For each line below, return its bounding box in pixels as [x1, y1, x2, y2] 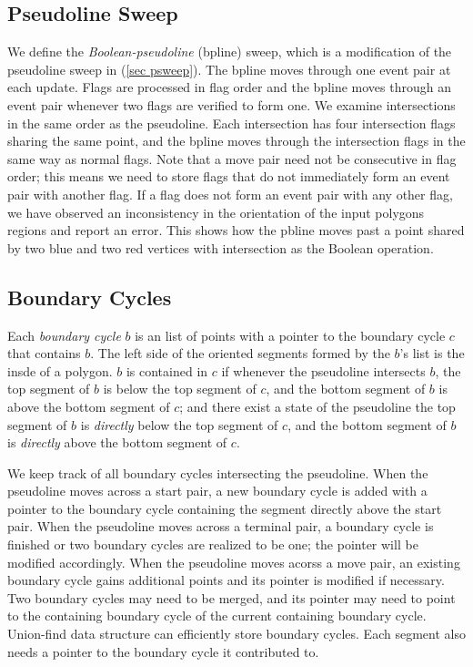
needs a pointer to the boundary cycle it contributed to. [7, 641, 319, 661]
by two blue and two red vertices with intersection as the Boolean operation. [7, 238, 434, 257]
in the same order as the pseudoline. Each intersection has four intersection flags [7, 113, 456, 132]
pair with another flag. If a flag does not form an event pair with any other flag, [7, 184, 453, 203]
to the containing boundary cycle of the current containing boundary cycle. [7, 606, 427, 625]
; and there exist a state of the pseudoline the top [179, 396, 456, 416]
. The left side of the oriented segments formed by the [90, 344, 390, 363]
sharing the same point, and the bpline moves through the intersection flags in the [7, 131, 466, 150]
